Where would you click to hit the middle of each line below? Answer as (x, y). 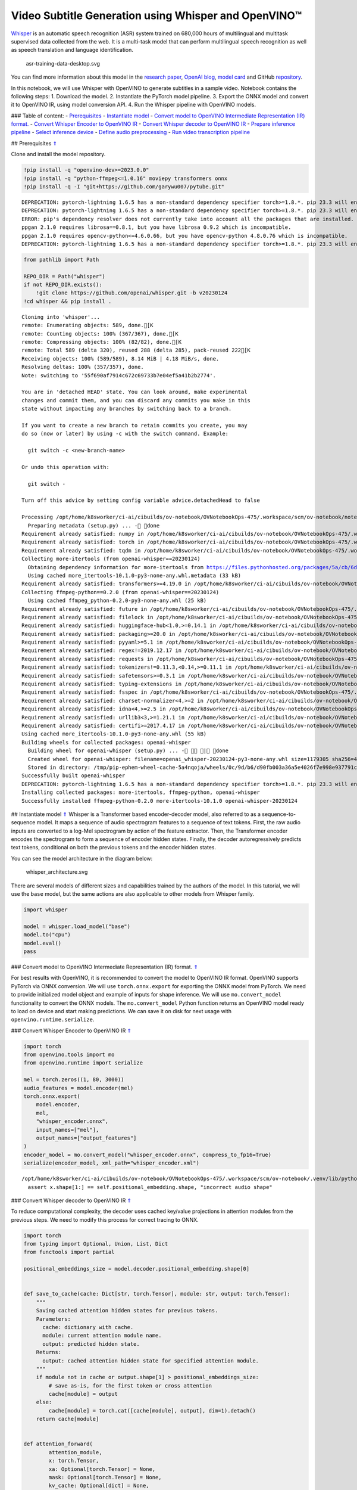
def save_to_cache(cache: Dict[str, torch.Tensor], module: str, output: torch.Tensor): (157, 1294)
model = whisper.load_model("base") (77, 926)
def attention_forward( (58, 1444)
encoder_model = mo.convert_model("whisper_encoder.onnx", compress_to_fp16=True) (148, 1154)
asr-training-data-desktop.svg (63, 63)
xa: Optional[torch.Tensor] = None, (102, 1469)
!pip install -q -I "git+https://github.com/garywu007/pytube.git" (124, 187)
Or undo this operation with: (66, 467)
